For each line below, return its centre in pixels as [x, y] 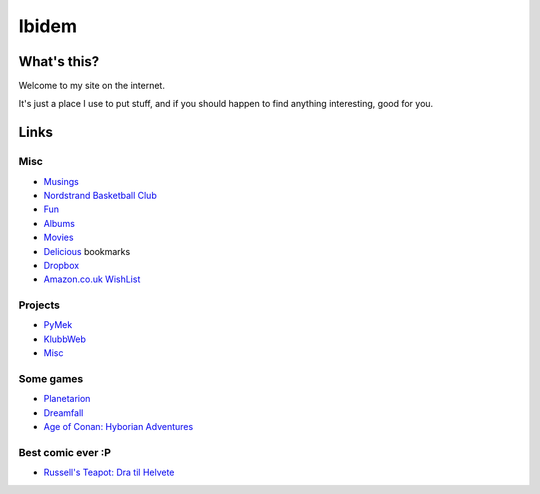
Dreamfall [63, 412]
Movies [58, 237]
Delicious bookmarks [87, 251]
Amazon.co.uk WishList [92, 279]
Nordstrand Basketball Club [100, 195]
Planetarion [67, 399]
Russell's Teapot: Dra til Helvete [109, 472]
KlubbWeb [65, 339]
